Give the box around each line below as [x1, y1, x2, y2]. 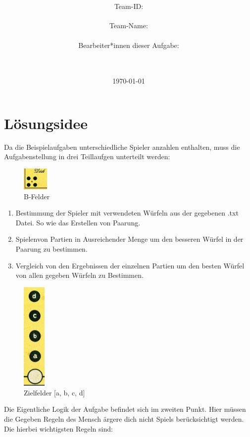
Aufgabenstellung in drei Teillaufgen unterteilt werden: [4, 151, 170, 162]
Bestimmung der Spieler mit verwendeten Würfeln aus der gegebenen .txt [15, 208, 239, 218]
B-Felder [24, 191, 50, 201]
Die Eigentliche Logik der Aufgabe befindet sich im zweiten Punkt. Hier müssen [4, 404, 246, 414]
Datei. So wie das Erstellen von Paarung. [15, 217, 141, 227]
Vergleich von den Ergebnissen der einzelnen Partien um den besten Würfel [15, 260, 245, 270]
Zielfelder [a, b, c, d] [24, 387, 85, 397]
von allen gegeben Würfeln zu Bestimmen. [15, 270, 144, 280]
